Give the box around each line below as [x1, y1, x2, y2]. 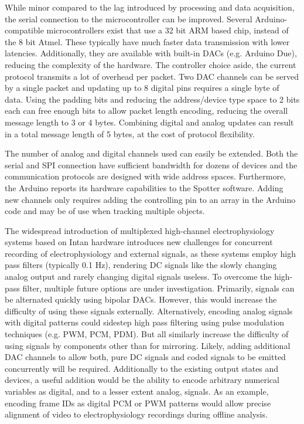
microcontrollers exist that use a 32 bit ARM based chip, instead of [46, 24, 289, 36]
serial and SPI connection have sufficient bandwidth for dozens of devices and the [5, 158, 298, 171]
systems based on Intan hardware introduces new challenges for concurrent [5, 236, 273, 248]
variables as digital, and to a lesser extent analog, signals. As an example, [5, 385, 269, 397]
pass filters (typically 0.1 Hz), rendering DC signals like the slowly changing [5, 259, 277, 271]
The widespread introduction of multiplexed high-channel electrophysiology [5, 224, 275, 236]
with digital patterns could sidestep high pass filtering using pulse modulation [5, 316, 285, 328]
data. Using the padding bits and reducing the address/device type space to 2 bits [5, 93, 300, 105]
